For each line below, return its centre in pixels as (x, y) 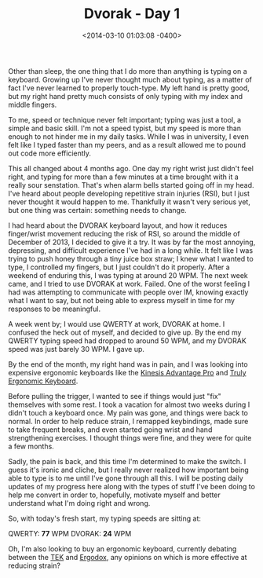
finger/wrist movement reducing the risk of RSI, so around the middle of (124, 233)
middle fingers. (33, 104)
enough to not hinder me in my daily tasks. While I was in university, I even (128, 136)
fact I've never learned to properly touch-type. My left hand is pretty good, (129, 88)
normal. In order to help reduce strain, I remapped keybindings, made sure (128, 421)
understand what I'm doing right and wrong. (79, 503)
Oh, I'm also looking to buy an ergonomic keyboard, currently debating (122, 549)
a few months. (31, 446)
